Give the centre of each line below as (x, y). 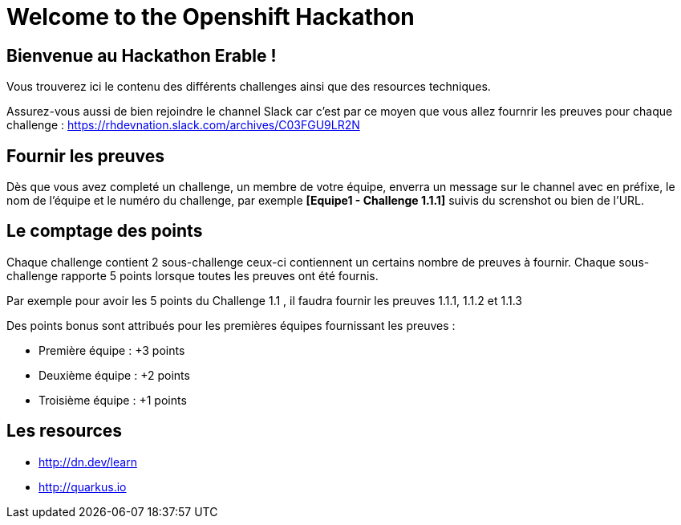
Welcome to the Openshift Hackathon (211, 17)
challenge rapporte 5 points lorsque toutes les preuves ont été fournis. (193, 275)
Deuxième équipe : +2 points (114, 375)
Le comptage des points (105, 231)
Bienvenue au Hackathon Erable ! (142, 55)
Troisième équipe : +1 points (113, 400)
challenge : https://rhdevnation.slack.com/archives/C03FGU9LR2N (183, 125)
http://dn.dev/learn (88, 462)
